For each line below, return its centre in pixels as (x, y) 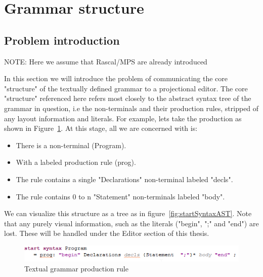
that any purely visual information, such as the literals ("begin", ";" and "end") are (131, 223)
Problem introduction (62, 40)
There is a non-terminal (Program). (71, 145)
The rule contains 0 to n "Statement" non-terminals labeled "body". (120, 196)
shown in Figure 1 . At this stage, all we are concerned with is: (101, 128)
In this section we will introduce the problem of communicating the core (116, 78)
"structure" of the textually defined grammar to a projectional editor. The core (126, 88)
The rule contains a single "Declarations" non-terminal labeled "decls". (124, 179)
